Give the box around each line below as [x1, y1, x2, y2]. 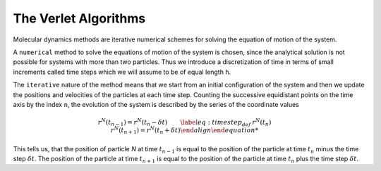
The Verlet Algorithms [13, 11, 146, 26]
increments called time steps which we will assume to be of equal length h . [13, 68, 231, 76]
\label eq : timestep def [180, 118, 251, 128]
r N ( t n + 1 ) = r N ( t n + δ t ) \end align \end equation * [110, 125, 259, 136]
